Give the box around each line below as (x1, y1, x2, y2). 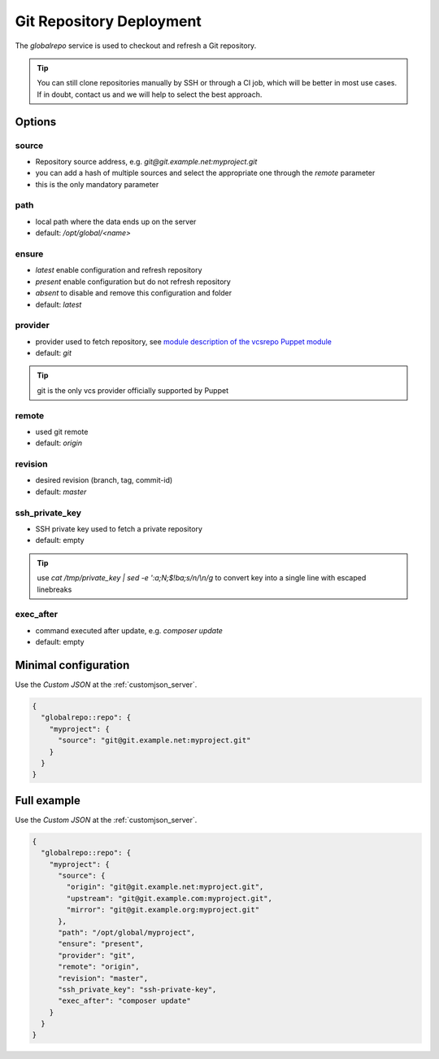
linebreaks (37, 584, 72, 594)
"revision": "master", (58, 974, 149, 982)
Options (15, 115, 57, 129)
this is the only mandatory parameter (35, 179, 159, 189)
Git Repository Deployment (15, 12, 202, 30)
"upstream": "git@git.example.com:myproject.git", (66, 894, 272, 903)
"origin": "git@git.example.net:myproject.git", (66, 882, 264, 891)
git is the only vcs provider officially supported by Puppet (37, 385, 229, 395)
